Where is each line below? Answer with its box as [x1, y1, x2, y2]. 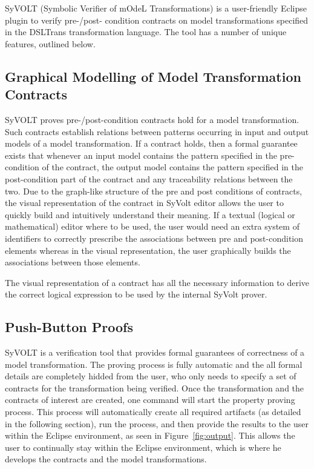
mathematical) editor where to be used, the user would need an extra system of [5, 220, 299, 233]
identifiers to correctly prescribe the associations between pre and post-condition [5, 231, 304, 244]
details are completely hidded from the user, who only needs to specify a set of [5, 370, 296, 382]
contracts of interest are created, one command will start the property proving [5, 393, 295, 406]
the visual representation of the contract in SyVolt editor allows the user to [5, 196, 284, 209]
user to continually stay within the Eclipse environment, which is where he [5, 441, 281, 453]
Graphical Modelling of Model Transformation [5, 67, 301, 85]
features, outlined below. [5, 37, 96, 50]
